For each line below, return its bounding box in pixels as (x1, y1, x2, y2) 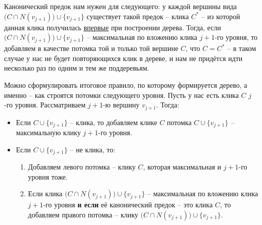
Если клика (28, 188, 63, 199)
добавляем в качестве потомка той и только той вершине (4, 43, 179, 53)
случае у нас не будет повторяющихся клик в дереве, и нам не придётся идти (4, 52, 243, 63)
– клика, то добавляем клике (70, 117, 158, 127)
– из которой (201, 11, 240, 21)
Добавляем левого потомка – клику (28, 161, 136, 172)
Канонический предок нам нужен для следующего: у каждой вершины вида (4, 1, 237, 11)
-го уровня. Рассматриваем (4, 99, 86, 110)
